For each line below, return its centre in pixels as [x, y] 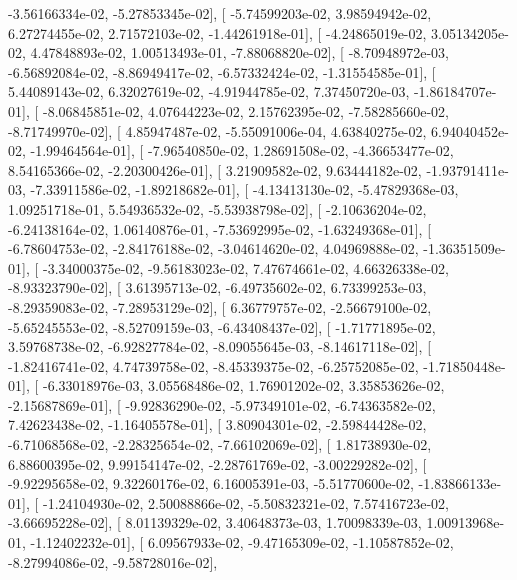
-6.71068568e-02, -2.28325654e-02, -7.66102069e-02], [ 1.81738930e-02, [220, 444]
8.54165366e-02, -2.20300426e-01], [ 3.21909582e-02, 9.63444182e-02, [215, 169]
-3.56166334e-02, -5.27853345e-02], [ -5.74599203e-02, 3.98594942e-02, [220, 13]
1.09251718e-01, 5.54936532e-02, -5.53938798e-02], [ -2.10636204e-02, [217, 208]
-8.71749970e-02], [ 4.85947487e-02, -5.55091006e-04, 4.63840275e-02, [217, 130]
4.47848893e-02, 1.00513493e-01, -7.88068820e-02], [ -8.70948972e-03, [239, 52]
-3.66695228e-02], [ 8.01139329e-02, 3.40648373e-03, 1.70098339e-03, [215, 522]
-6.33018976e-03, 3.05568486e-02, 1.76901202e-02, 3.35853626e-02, [243, 385]
